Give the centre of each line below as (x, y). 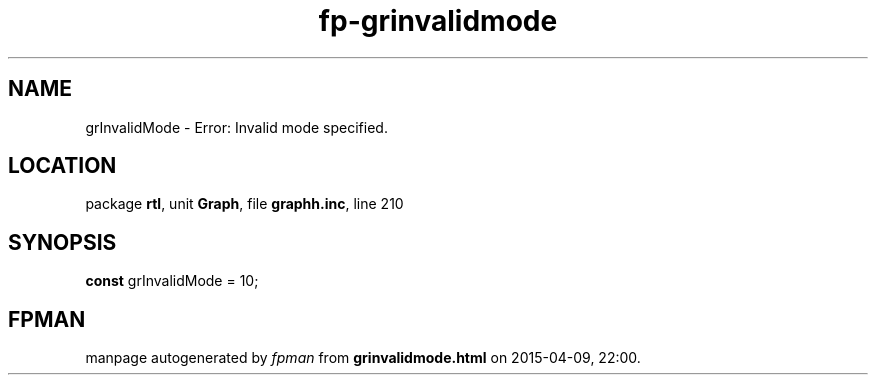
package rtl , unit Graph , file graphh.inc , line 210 (244, 204)
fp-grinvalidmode (438, 21)
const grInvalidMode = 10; (172, 281)
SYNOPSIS (62, 242)
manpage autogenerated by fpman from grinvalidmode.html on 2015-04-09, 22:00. (363, 358)
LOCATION (62, 166)
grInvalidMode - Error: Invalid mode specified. (236, 127)
